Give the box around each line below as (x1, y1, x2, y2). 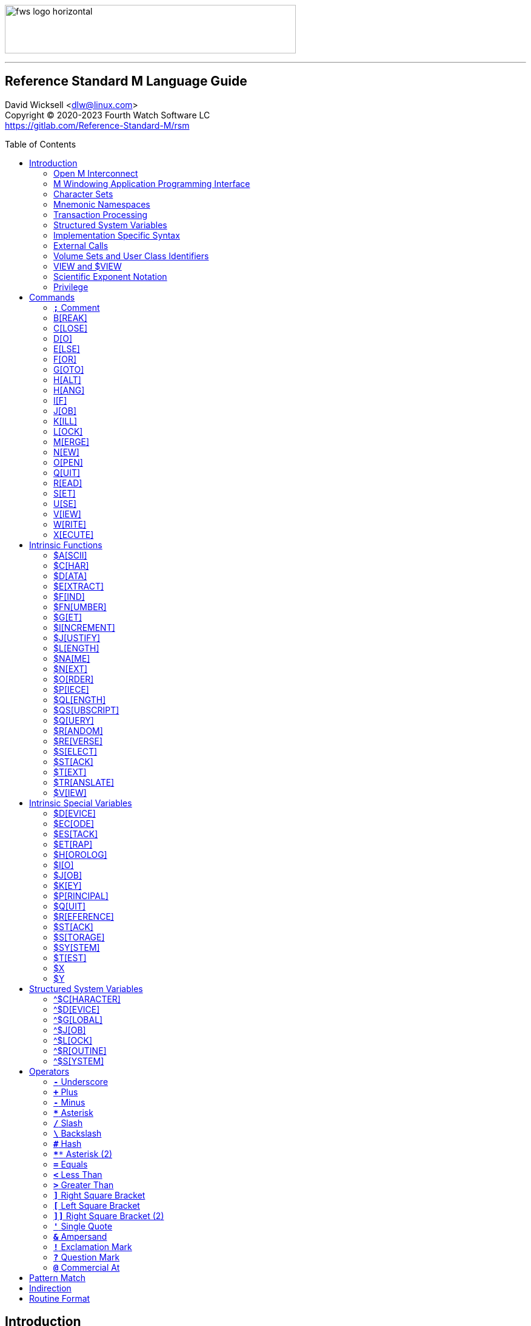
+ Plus (53, 1086, 78, 1097)
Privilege (53, 281, 88, 292)
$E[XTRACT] (53, 580, 104, 591)
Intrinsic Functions (29, 539, 102, 550)
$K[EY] (53, 880, 82, 891)
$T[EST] (53, 952, 87, 963)
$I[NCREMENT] (53, 622, 115, 633)
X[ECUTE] (53, 529, 94, 540)
